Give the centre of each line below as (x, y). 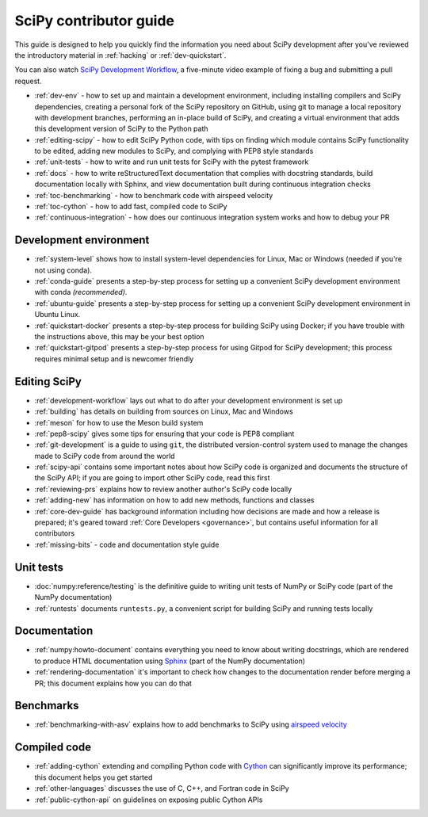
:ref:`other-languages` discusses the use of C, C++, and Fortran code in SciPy (162, 788)
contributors (55, 533)
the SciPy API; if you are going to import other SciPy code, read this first (152, 478)
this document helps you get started (94, 777)
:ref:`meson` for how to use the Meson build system (119, 422)
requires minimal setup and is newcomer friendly (114, 359)
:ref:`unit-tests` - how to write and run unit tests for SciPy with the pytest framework (172, 162)
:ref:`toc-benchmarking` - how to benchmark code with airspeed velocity (154, 195)
